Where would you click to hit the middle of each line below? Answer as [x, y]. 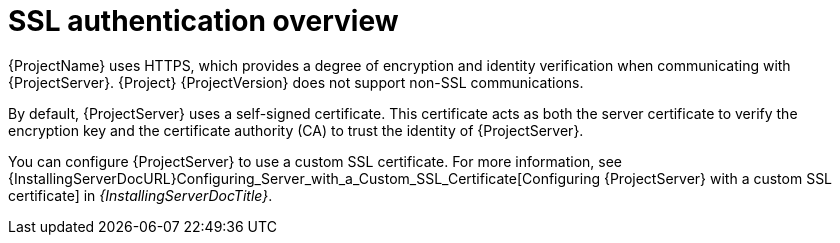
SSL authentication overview [203, 21]
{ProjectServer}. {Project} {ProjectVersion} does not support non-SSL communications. [296, 82]
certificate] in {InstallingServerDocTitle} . [140, 195]
